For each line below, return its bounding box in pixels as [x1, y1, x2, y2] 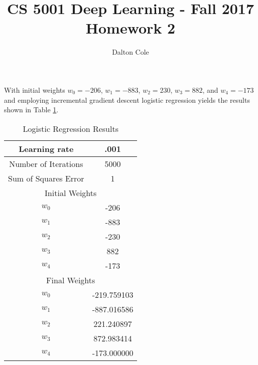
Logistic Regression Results [23, 122, 118, 134]
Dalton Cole [112, 47, 149, 57]
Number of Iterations [9, 157, 83, 169]
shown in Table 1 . [4, 104, 59, 115]
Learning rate [19, 142, 74, 154]
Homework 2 [85, 18, 176, 38]
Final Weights [46, 274, 95, 286]
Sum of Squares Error [8, 172, 84, 184]
